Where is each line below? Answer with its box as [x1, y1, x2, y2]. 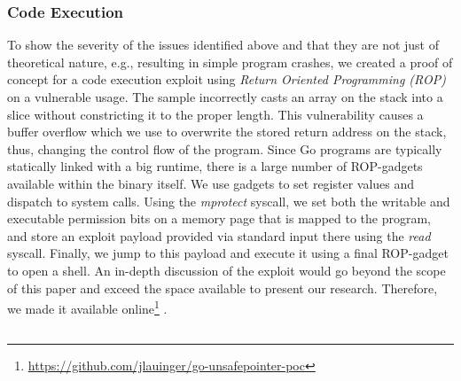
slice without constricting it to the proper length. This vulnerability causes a [7, 105, 424, 123]
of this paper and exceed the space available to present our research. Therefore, [7, 278, 438, 297]
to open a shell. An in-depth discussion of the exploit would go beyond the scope [7, 260, 446, 279]
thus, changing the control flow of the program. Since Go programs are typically [7, 139, 442, 158]
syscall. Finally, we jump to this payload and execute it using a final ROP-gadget [7, 244, 449, 262]
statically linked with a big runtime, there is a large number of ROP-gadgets [7, 157, 423, 175]
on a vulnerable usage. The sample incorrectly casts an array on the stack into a [7, 88, 443, 105]
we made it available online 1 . [7, 297, 168, 317]
